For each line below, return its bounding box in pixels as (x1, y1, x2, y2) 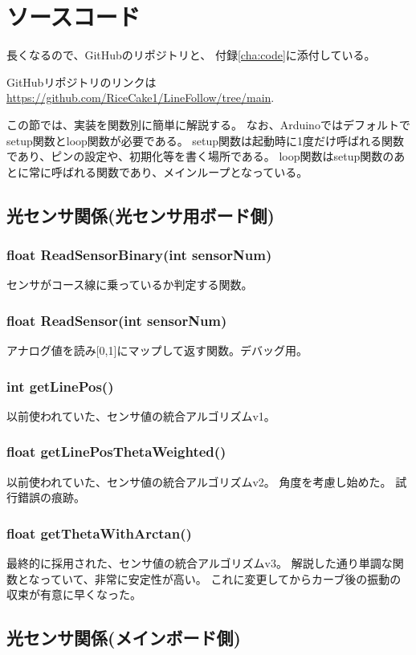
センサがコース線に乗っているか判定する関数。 (6, 276, 253, 293)
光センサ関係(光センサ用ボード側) (6, 202, 275, 227)
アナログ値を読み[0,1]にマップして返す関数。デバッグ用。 (6, 342, 308, 359)
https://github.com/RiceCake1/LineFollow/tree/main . (6, 89, 275, 106)
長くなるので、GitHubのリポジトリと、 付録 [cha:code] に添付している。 (6, 47, 376, 63)
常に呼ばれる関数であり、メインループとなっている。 (28, 163, 308, 180)
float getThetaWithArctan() (6, 523, 192, 543)
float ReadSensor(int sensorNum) (6, 310, 227, 330)
